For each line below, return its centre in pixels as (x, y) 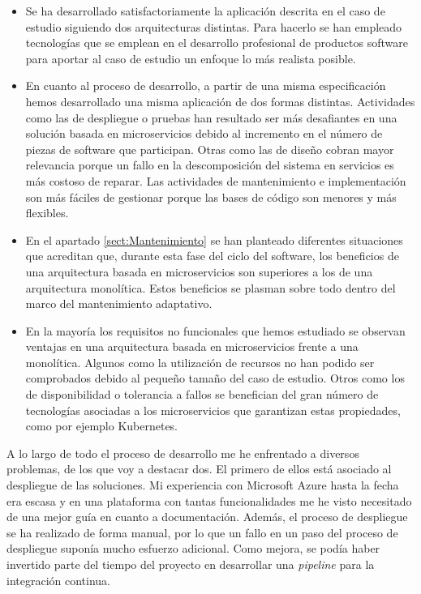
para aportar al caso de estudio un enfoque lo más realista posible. (191, 58)
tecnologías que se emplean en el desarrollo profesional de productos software (217, 43)
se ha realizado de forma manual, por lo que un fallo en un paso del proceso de (202, 532)
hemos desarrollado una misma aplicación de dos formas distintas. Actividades (220, 101)
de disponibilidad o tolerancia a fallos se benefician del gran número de (202, 394)
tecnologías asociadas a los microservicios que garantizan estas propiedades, (213, 410)
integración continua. (59, 580)
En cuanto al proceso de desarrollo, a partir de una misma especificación (206, 85)
